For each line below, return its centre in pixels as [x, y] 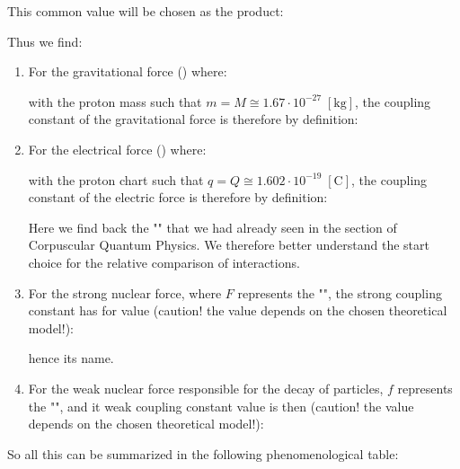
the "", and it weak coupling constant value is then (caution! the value [221, 406]
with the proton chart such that [116, 179]
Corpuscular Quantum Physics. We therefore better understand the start [229, 245]
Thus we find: [45, 41]
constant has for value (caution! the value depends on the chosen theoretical [238, 310]
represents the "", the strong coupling [340, 292]
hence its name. [71, 358]
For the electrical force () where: [117, 149]
